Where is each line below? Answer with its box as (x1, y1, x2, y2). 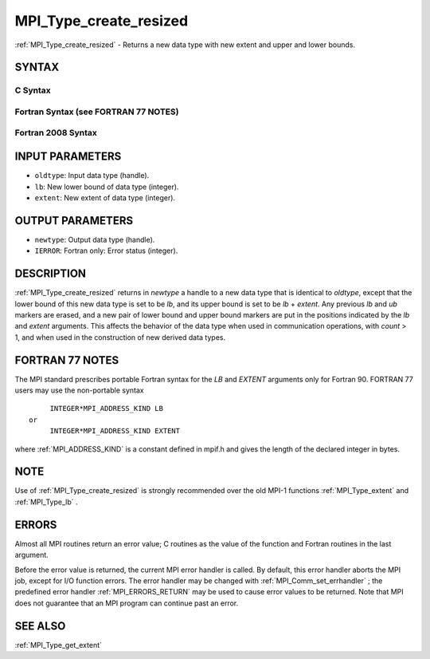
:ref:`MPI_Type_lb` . (14, 497, 78, 507)
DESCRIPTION (14, 267, 87, 281)
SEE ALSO (14, 619, 66, 633)
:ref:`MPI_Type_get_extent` (14, 640, 103, 649)
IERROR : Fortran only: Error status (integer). (34, 246, 178, 255)
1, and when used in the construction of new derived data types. (14, 332, 226, 342)
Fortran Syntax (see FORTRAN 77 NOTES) (14, 106, 179, 117)
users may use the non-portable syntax (14, 385, 144, 395)
